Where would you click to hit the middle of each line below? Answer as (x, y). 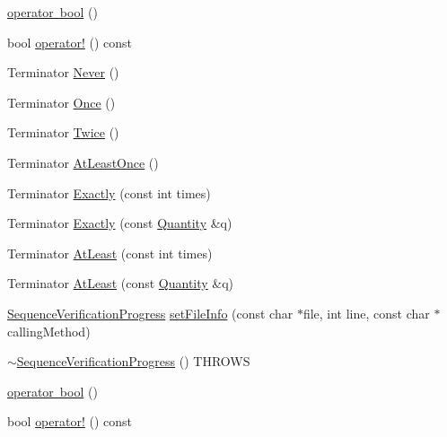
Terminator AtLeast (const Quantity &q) (121, 283)
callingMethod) (49, 331)
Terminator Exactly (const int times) (109, 192)
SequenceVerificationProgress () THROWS (133, 361)
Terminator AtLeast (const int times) (110, 253)
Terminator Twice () (63, 132)
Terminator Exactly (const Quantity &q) (120, 223)
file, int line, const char (366, 313)
